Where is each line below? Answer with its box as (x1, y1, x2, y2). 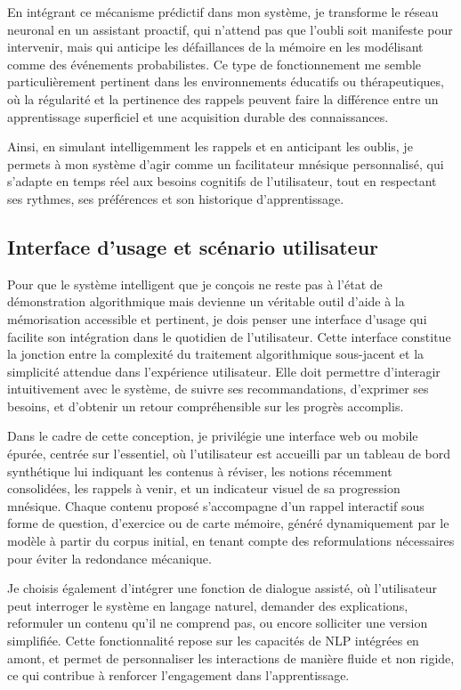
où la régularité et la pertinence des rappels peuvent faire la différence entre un (7, 89, 439, 108)
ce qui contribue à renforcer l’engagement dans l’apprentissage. (7, 666, 350, 685)
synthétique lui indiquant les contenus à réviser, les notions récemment (7, 461, 392, 480)
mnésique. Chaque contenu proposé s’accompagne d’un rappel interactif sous (7, 496, 425, 515)
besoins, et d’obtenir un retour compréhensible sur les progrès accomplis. (7, 396, 404, 415)
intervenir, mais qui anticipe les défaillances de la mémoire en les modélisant (7, 37, 424, 56)
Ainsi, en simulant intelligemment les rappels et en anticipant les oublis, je (7, 137, 413, 156)
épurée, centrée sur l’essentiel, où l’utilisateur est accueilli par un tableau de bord (7, 444, 451, 463)
